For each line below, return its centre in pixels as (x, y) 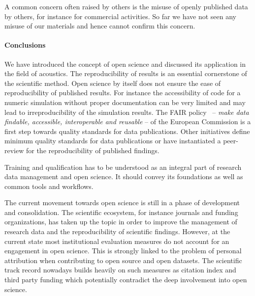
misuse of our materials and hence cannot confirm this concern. (100, 26)
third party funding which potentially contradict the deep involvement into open (126, 280)
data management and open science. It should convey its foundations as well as (124, 176)
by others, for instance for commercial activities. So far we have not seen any (121, 16)
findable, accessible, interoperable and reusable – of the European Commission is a (128, 121)
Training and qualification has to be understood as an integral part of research (123, 167)
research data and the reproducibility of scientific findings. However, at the (117, 231)
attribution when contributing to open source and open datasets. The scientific (123, 260)
